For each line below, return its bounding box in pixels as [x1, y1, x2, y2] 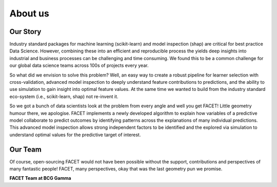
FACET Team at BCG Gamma [9, 175, 71, 181]
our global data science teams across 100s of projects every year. [9, 62, 149, 69]
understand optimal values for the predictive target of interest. [9, 132, 141, 138]
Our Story [9, 27, 42, 36]
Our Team [9, 145, 42, 154]
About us [9, 8, 50, 19]
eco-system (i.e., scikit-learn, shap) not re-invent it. [9, 93, 118, 100]
